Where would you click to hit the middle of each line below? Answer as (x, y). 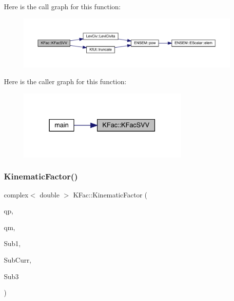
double (49, 194)
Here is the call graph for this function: (62, 6)
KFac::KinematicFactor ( (110, 194)
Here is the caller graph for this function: (65, 81)
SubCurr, (18, 260)
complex (16, 194)
